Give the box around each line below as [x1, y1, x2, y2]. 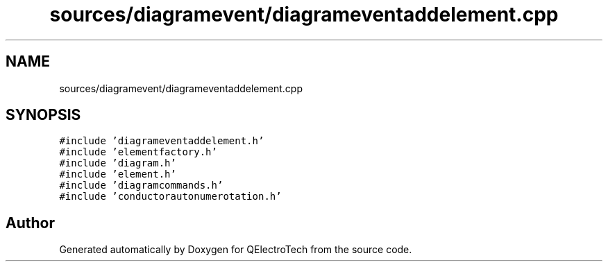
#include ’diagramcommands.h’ [59, 180, 223, 191]
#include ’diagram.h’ [59, 157, 176, 169]
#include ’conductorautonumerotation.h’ [59, 191, 282, 203]
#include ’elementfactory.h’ [59, 146, 217, 158]
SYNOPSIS [6, 106, 81, 124]
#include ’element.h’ [59, 169, 176, 180]
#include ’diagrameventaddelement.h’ [59, 135, 264, 147]
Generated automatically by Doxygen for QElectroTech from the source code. [59, 243, 412, 256]
